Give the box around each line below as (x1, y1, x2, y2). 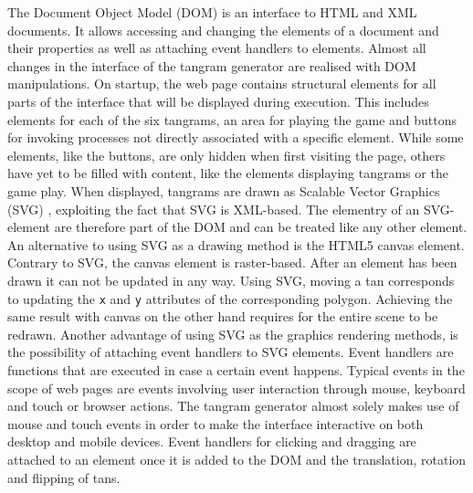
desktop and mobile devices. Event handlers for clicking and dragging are (7, 432, 416, 451)
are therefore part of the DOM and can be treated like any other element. (54, 217, 468, 236)
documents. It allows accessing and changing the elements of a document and (7, 20, 439, 39)
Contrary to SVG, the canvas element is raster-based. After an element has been (7, 253, 457, 272)
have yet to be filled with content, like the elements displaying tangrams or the (7, 163, 448, 183)
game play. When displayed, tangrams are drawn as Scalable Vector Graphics (7, 181, 440, 200)
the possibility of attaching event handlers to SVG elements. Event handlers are (7, 342, 454, 362)
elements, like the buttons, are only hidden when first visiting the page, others (7, 145, 446, 164)
